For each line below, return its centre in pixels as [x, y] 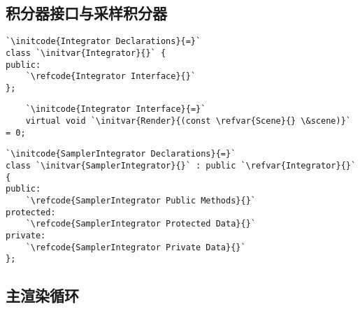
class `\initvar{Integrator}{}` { [86, 53]
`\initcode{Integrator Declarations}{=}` [103, 42]
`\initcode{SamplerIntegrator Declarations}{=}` [121, 154]
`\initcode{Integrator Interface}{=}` [116, 109]
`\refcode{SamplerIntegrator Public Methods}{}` [141, 201]
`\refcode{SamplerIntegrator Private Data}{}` [136, 247]
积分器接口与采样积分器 [86, 13]
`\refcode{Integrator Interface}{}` [111, 77]
